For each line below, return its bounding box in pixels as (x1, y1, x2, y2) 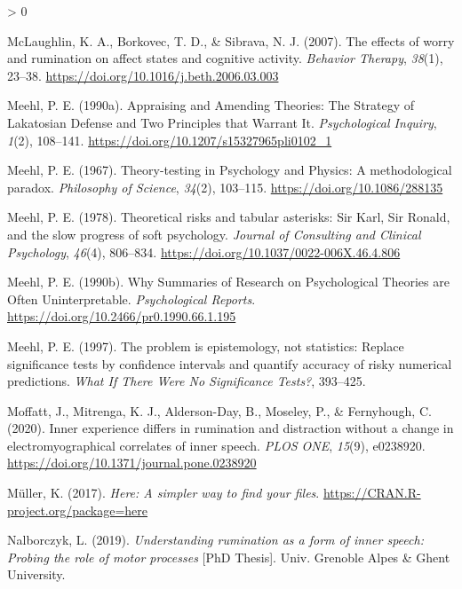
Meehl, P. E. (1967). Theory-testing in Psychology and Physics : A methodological (7, 161, 452, 179)
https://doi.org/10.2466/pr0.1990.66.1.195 (7, 307, 236, 326)
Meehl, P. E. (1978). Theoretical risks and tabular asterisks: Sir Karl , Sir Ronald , (7, 208, 450, 226)
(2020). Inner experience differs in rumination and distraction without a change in (7, 419, 454, 437)
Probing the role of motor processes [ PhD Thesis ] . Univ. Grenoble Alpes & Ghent (7, 547, 450, 566)
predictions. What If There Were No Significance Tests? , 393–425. (7, 372, 366, 390)
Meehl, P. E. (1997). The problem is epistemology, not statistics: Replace (7, 336, 404, 355)
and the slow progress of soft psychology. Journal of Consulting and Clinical (7, 224, 421, 243)
